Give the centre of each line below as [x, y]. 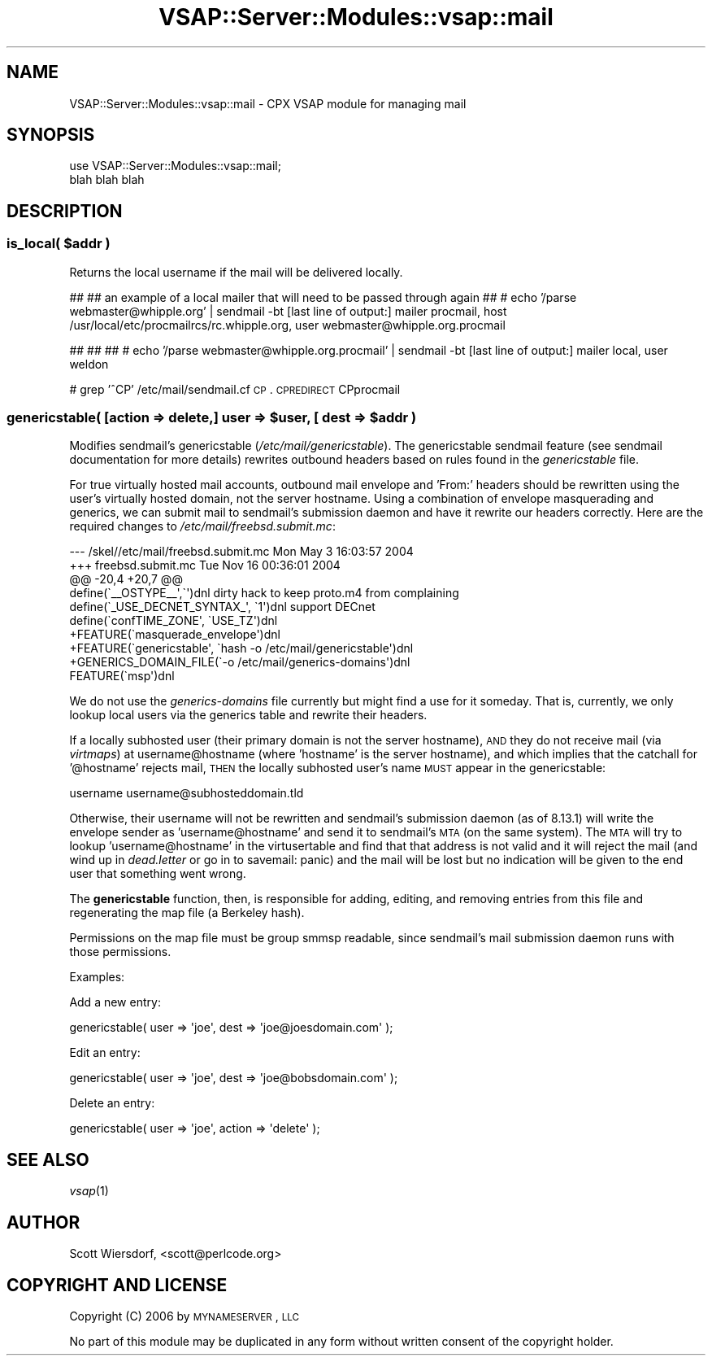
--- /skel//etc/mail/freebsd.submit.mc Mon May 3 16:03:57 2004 [241, 552]
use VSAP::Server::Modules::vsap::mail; [175, 166]
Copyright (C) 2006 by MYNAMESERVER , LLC [185, 1316]
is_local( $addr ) [59, 244]
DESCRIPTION [65, 211]
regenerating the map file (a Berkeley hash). [187, 913]
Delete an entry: [112, 1103]
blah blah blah [107, 180]
